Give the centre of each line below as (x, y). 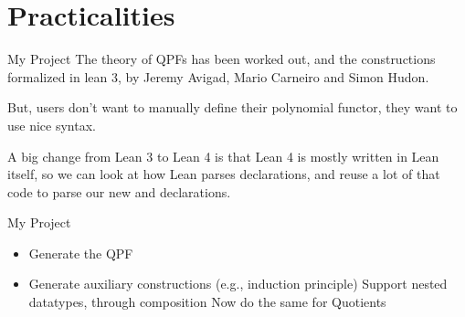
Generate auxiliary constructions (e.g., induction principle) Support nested (238, 284)
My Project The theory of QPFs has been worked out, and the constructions (222, 59)
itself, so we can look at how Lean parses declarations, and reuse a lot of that (224, 174)
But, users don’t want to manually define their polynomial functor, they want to (232, 107)
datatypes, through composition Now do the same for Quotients (207, 302)
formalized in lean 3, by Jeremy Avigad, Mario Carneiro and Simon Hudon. (218, 76)
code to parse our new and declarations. (119, 191)
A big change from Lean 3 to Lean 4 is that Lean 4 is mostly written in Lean (223, 156)
